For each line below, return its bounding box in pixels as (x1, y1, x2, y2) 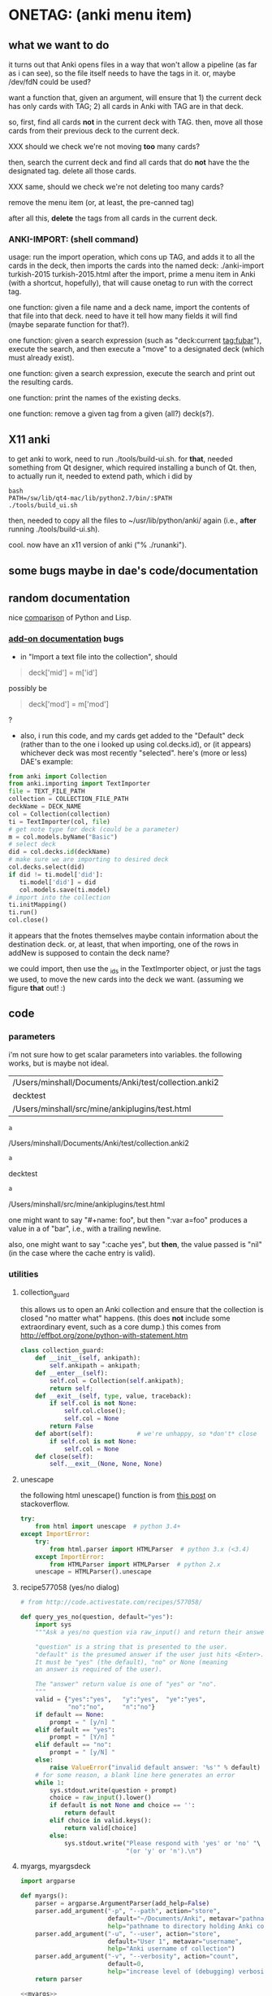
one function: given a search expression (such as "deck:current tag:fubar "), (8, 335, 262, 345)
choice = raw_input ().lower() (50, 1793, 152, 1802)
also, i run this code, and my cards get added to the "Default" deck (19, 730, 244, 740)
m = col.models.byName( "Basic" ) (8, 833, 118, 841)
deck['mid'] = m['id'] (28, 668, 98, 677)
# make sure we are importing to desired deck (8, 856, 169, 864)
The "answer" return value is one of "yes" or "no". (35, 1680, 218, 1688)
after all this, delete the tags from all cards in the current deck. (8, 213, 218, 223)
